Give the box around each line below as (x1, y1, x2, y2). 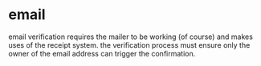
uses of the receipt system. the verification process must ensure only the (8, 40, 251, 49)
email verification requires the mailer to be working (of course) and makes (8, 32, 253, 41)
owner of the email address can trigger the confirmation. (8, 49, 196, 58)
